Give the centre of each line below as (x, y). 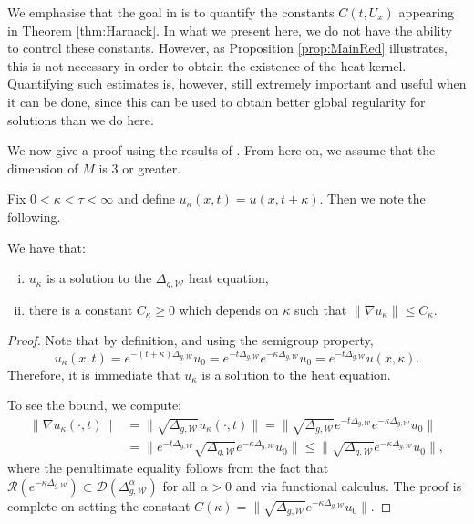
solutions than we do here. (81, 119)
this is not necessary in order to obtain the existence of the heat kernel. (207, 65)
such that (320, 309)
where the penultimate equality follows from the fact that (168, 468)
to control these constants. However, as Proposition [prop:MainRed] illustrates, (227, 48)
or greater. (152, 168)
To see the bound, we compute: (95, 405)
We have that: (46, 247)
